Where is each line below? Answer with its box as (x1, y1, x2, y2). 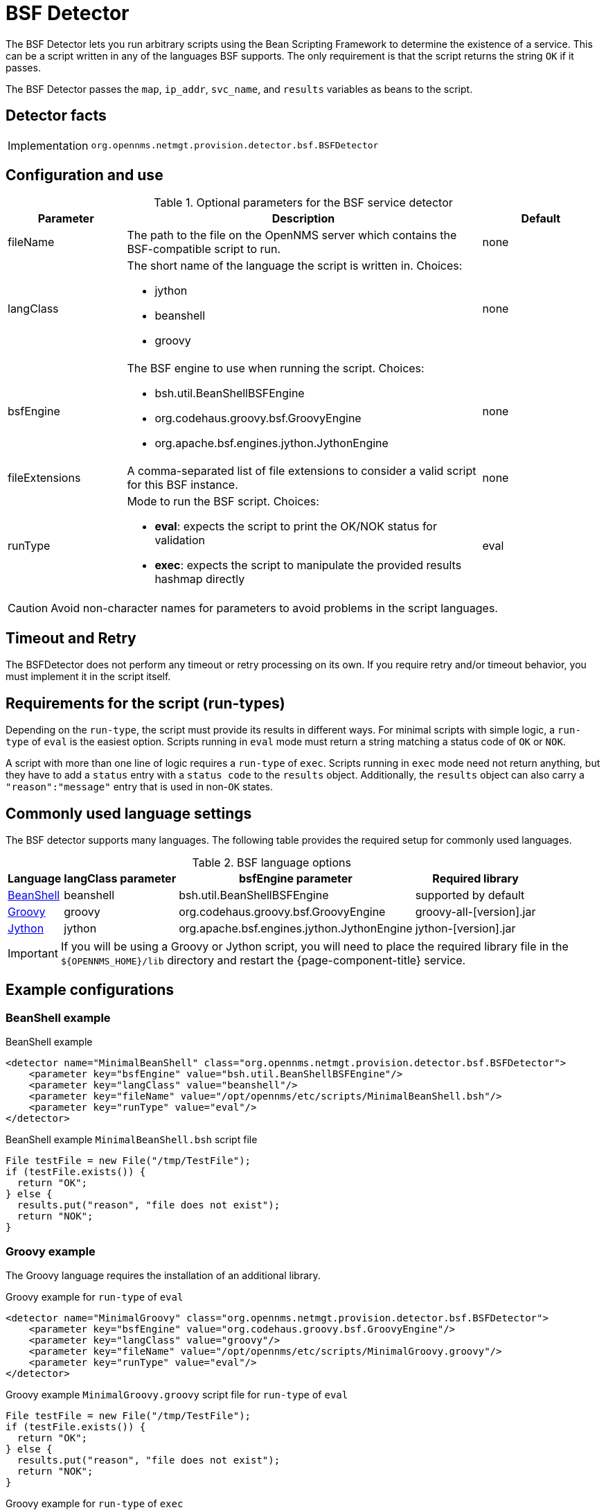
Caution (8, 601, 48, 616)
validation (154, 533, 205, 548)
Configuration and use (6, 166, 163, 184)
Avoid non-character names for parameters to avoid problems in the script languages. (51, 601, 498, 616)
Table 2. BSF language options (192, 855, 351, 869)
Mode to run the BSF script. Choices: (127, 494, 319, 509)
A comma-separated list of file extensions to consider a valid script (127, 464, 476, 478)
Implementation (8, 138, 89, 153)
